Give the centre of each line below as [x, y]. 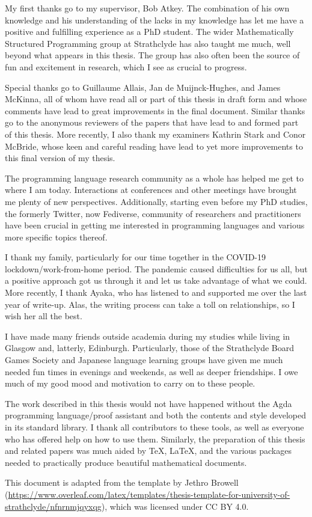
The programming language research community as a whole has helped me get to [154, 178]
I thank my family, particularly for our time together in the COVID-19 [136, 257]
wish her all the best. [44, 316]
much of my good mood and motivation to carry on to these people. [130, 383]
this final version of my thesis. [60, 158]
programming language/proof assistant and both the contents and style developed [156, 415]
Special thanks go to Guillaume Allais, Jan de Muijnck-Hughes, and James [143, 87]
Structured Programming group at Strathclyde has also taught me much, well [148, 43]
